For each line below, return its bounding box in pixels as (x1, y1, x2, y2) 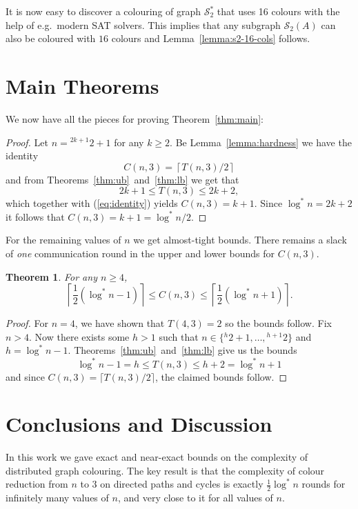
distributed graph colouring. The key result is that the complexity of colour (6, 463, 325, 477)
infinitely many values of (6, 490, 109, 505)
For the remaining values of (6, 232, 121, 247)
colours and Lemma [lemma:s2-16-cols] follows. (111, 31, 310, 46)
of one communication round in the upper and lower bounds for (6, 246, 275, 261)
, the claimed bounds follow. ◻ (155, 369, 288, 383)
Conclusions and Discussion (6, 410, 272, 438)
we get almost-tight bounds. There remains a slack (133, 232, 347, 247)
